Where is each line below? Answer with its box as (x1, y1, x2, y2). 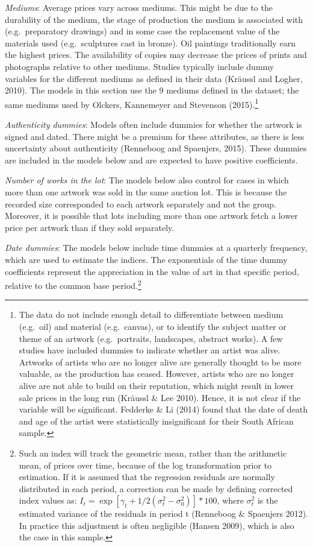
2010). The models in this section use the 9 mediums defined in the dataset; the (5, 84, 299, 96)
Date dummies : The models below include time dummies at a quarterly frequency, (5, 241, 308, 254)
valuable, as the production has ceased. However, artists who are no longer (19, 367, 294, 380)
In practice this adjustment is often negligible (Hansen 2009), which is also (19, 519, 294, 531)
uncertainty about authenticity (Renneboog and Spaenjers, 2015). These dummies (5, 142, 307, 154)
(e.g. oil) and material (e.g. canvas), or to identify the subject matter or (19, 320, 287, 332)
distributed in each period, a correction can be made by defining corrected (19, 482, 293, 495)
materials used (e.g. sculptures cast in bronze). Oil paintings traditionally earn (5, 36, 296, 49)
